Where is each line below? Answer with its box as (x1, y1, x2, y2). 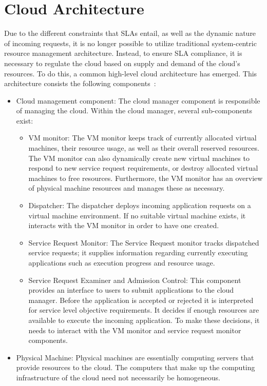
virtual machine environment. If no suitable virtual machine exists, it (28, 210, 246, 220)
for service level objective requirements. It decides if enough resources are (28, 304, 259, 315)
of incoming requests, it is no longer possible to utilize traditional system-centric (4, 37, 257, 48)
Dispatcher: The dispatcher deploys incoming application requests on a (28, 200, 251, 211)
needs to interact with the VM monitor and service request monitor (28, 324, 241, 335)
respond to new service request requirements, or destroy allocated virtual (28, 162, 258, 173)
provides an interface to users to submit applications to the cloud (28, 285, 234, 295)
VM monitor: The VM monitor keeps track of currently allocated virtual (28, 132, 257, 143)
